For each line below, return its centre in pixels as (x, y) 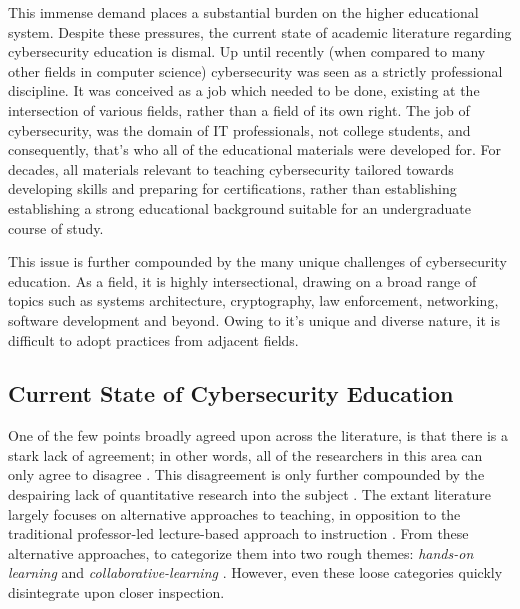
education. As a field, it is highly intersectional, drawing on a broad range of (242, 280)
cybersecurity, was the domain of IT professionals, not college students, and (239, 129)
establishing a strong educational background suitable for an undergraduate (239, 207)
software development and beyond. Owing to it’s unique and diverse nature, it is (254, 319)
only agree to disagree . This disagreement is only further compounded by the (246, 474)
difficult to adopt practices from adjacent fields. (153, 339)
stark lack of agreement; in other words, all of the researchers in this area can (245, 454)
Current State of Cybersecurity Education (231, 393)
